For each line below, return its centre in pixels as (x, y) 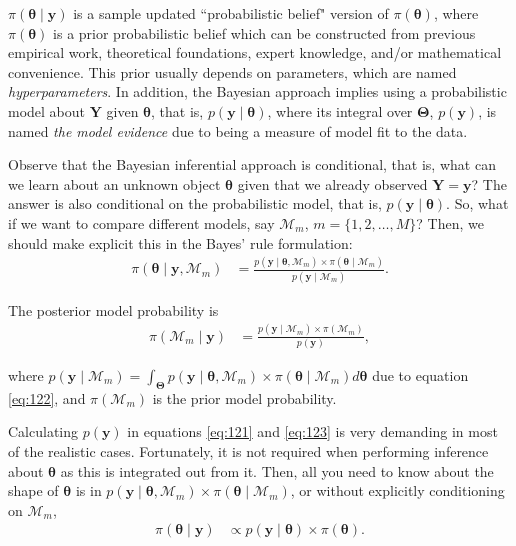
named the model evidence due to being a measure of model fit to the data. (238, 130)
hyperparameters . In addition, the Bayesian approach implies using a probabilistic (257, 91)
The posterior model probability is (113, 309)
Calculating (43, 431)
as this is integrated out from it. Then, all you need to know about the (277, 470)
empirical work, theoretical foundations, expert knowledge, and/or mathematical (255, 52)
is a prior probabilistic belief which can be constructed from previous (264, 32)
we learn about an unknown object (114, 183)
